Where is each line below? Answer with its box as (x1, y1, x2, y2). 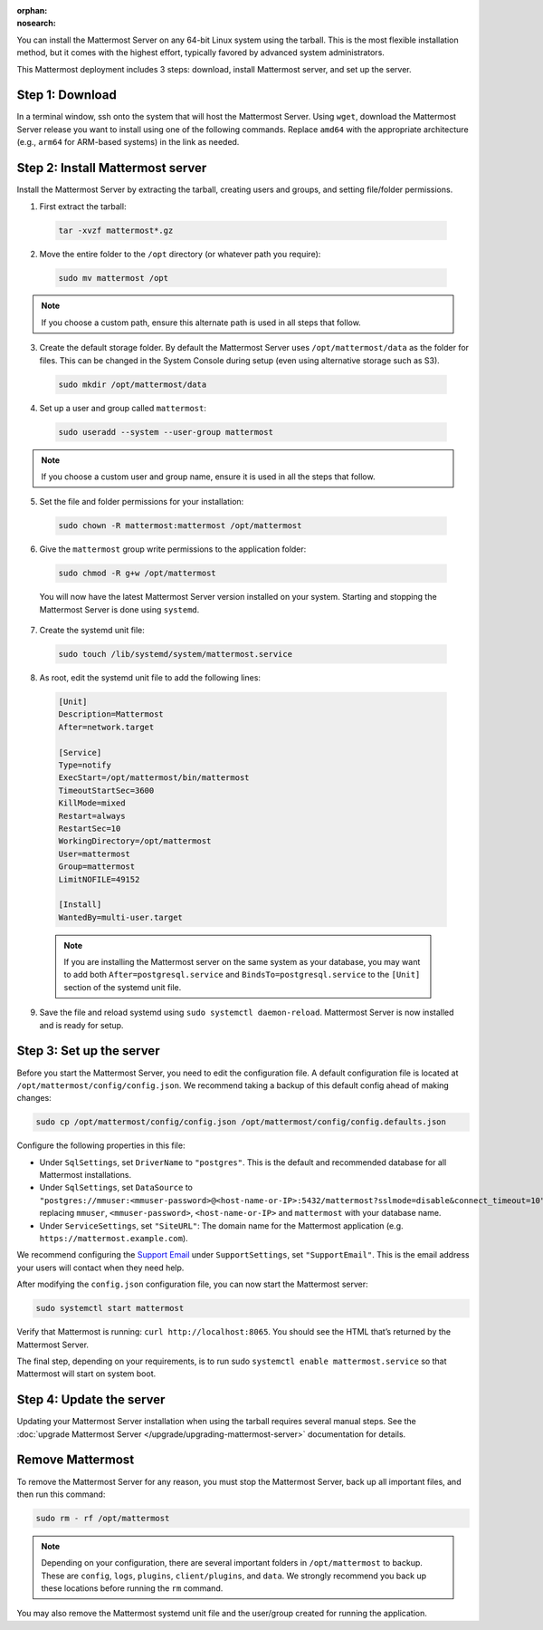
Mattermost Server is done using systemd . (39, 603, 200, 615)
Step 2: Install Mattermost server (16, 160, 207, 176)
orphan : (16, 5, 48, 15)
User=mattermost (58, 848, 131, 859)
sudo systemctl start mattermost (35, 1303, 185, 1314)
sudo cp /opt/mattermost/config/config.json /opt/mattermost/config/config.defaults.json (35, 1117, 447, 1127)
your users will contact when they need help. (16, 1262, 185, 1273)
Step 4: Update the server (16, 1392, 166, 1408)
